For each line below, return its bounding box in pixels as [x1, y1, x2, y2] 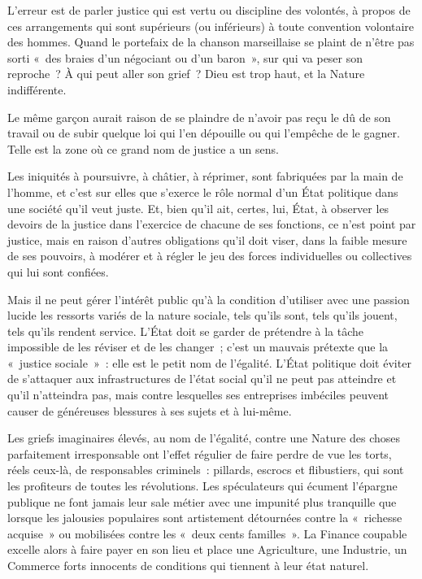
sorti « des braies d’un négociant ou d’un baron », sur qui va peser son [7, 49, 363, 66]
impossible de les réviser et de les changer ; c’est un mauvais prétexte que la [7, 338, 389, 355]
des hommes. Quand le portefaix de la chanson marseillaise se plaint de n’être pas [7, 33, 415, 50]
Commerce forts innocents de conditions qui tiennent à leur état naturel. [7, 557, 369, 573]
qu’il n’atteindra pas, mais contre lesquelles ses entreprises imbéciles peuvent [7, 386, 389, 403]
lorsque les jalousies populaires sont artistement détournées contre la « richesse [7, 509, 402, 526]
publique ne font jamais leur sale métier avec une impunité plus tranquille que [7, 493, 397, 510]
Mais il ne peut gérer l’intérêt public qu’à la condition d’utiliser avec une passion [7, 290, 410, 307]
